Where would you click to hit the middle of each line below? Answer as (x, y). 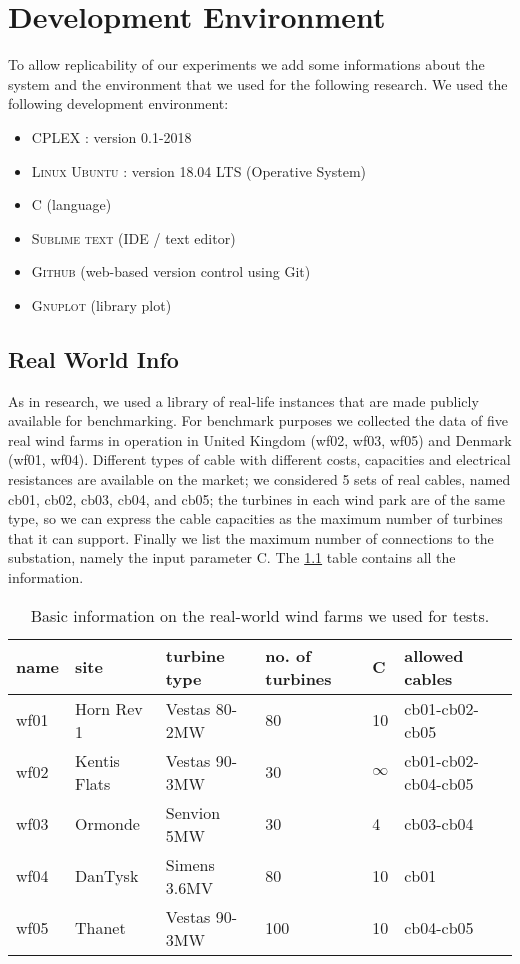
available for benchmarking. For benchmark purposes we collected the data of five (258, 420)
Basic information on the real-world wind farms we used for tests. (260, 615)
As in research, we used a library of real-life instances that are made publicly (243, 400)
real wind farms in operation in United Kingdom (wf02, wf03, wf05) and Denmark (260, 439)
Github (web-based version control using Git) (171, 271)
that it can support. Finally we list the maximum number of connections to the (251, 537)
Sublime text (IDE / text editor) (133, 237)
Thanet (100, 928)
